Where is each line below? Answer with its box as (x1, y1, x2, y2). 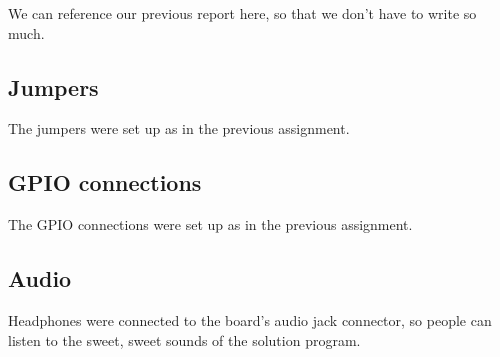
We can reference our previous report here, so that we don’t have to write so (8, 3, 477, 23)
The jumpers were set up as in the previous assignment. (8, 118, 350, 139)
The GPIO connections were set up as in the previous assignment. (8, 214, 413, 235)
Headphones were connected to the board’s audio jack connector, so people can (8, 309, 492, 330)
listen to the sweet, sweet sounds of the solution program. (8, 329, 361, 350)
